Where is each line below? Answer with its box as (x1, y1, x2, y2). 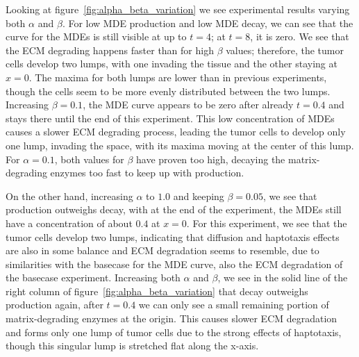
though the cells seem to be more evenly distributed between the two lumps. (6, 83, 331, 98)
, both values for (54, 151, 124, 166)
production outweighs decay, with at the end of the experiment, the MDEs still (6, 202, 342, 217)
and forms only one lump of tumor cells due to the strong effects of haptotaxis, (6, 324, 342, 339)
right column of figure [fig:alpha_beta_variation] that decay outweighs (6, 283, 308, 298)
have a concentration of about (6, 215, 133, 230)
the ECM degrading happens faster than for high (6, 42, 214, 57)
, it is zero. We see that (250, 29, 349, 44)
